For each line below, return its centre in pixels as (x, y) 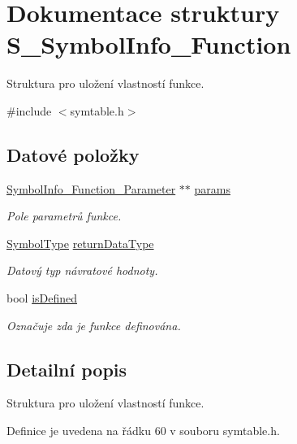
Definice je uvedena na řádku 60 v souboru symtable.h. (143, 431)
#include (29, 110)
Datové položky (73, 154)
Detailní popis (67, 369)
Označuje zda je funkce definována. (94, 325)
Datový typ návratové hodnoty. (82, 270)
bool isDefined (42, 298)
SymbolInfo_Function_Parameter (91, 188)
